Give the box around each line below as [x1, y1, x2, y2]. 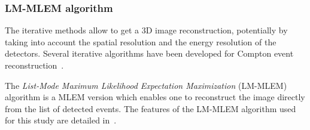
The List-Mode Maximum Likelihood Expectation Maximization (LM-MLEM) [5, 79, 287, 91]
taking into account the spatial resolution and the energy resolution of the [5, 35, 276, 48]
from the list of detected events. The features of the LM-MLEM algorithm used [5, 102, 296, 114]
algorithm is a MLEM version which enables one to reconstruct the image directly [5, 91, 305, 103]
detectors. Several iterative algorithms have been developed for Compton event [5, 47, 294, 60]
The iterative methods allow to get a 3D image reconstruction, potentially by [5, 24, 288, 36]
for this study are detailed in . [5, 114, 117, 126]
